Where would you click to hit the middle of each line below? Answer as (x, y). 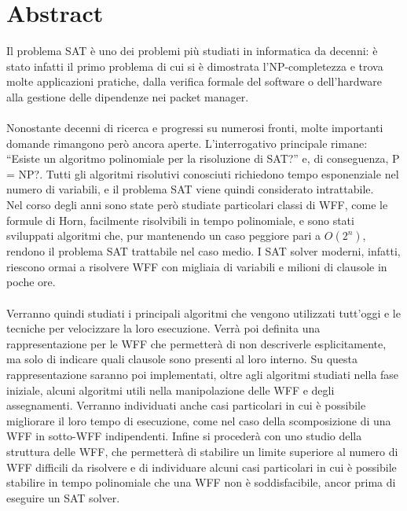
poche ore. (31, 282)
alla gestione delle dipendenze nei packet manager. (128, 96)
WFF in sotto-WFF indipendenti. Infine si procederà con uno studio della (184, 436)
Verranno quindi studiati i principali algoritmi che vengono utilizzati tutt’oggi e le (203, 312)
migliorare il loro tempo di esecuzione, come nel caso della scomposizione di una (199, 420)
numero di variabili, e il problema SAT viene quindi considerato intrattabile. (190, 189)
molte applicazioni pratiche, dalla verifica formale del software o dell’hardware (194, 81)
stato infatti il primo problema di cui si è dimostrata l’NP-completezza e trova (195, 66)
